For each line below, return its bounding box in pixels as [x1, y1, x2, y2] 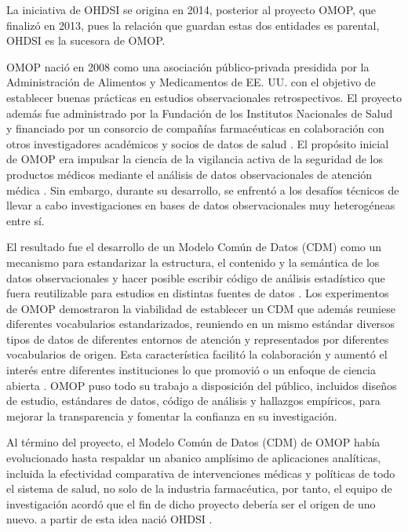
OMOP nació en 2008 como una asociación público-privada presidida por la [6, 58, 370, 75]
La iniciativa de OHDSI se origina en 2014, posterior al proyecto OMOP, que [6, 2, 377, 17]
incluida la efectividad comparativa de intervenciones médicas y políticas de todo [6, 465, 395, 481]
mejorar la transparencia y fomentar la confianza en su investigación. [6, 407, 337, 424]
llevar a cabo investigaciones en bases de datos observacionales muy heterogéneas [6, 197, 395, 213]
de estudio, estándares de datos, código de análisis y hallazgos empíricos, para [6, 392, 381, 409]
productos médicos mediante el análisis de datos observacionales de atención [6, 166, 373, 182]
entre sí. [6, 212, 45, 228]
